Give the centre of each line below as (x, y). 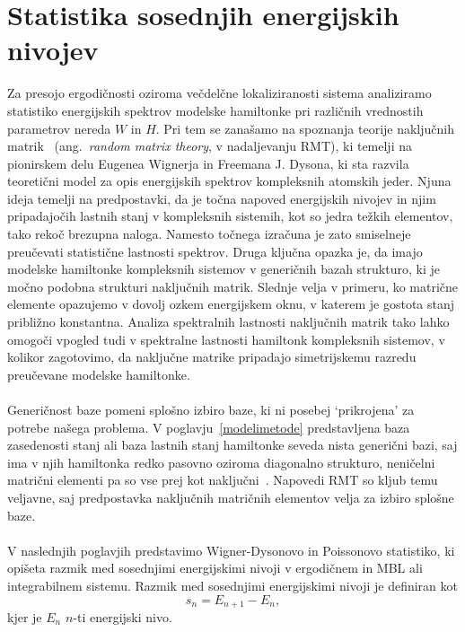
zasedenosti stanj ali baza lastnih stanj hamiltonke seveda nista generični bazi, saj (232, 445)
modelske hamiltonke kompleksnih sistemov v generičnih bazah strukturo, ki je (224, 269)
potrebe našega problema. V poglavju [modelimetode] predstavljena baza (209, 427)
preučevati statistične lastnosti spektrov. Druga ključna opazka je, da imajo (215, 251)
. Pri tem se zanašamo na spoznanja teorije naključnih (305, 128)
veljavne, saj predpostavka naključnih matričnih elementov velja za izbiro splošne (231, 497)
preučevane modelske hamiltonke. (99, 374)
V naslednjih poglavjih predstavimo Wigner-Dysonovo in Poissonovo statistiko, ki (231, 550)
